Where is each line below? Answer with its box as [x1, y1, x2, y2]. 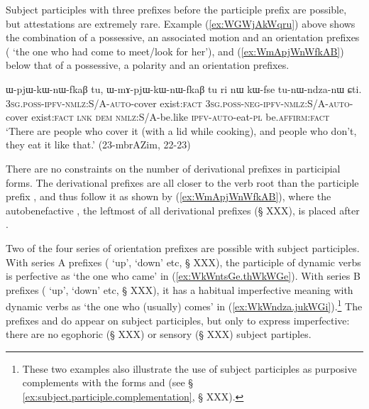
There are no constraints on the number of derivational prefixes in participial [6, 160, 341, 175]
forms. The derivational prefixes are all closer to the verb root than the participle [6, 175, 359, 190]
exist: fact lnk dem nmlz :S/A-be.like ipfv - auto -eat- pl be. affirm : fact [31, 109, 330, 124]
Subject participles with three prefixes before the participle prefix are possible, [6, 2, 347, 16]
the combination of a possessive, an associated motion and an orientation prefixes [6, 30, 360, 45]
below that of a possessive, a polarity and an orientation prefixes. [6, 58, 290, 72]
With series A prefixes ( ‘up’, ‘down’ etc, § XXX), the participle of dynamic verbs [6, 254, 361, 269]
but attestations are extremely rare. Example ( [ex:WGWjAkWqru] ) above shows [6, 16, 356, 31]
